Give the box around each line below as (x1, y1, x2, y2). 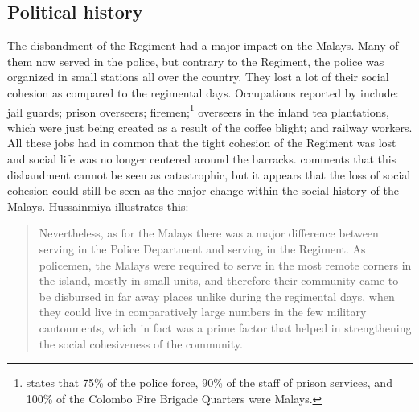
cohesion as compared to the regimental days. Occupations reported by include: (7, 84, 399, 101)
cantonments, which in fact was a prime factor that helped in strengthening (39, 319, 412, 336)
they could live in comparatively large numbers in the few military (39, 303, 367, 320)
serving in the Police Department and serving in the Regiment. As (39, 240, 366, 257)
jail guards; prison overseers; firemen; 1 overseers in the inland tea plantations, (7, 101, 389, 120)
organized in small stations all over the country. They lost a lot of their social (7, 68, 389, 85)
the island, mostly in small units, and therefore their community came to (39, 272, 399, 289)
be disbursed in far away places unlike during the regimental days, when (39, 287, 395, 304)
